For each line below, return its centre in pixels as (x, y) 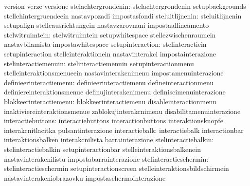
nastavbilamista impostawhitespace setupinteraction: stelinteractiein (105, 44)
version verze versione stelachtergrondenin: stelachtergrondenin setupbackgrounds (125, 6)
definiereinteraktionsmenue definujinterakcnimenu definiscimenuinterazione (115, 92)
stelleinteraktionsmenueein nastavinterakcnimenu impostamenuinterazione (114, 73)
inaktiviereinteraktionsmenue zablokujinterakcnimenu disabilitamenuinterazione (122, 111)
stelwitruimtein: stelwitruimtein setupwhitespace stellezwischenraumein (110, 34)
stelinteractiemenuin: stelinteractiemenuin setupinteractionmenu (99, 63)
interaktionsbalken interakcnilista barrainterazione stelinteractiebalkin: (109, 139)
